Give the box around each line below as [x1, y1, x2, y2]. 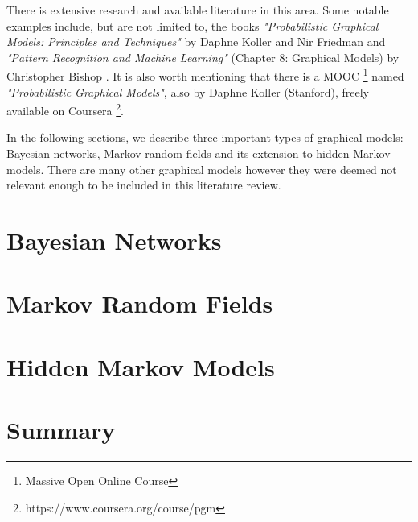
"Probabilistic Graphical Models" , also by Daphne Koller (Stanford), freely [6, 83, 370, 100]
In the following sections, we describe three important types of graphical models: [6, 129, 404, 146]
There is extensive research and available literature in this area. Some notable [6, 2, 389, 18]
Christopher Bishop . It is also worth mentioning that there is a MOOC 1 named [6, 65, 404, 85]
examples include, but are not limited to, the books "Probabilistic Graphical [6, 17, 379, 34]
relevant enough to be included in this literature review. [6, 176, 281, 193]
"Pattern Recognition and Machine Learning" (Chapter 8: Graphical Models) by [6, 48, 400, 65]
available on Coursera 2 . [6, 100, 125, 118]
